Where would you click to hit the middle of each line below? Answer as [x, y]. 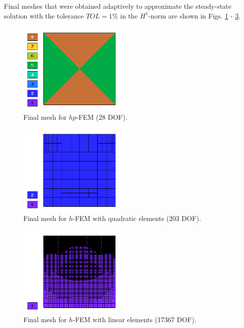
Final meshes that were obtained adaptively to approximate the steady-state [118, 6]
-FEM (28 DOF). [102, 117]
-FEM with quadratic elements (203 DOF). [137, 218]
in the [129, 15]
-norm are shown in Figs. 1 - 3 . [194, 15]
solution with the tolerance [44, 15]
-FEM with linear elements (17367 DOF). [134, 319]
